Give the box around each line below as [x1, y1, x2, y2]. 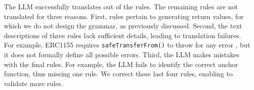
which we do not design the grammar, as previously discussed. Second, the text [4, 21, 242, 31]
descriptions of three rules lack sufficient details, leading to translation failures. [4, 30, 241, 40]
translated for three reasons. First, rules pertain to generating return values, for [4, 11, 244, 21]
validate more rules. [4, 78, 63, 88]
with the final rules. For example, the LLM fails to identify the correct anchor [4, 59, 238, 69]
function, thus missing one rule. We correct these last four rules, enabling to [4, 68, 233, 79]
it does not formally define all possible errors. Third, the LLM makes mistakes [4, 49, 240, 60]
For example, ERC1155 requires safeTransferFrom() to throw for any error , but [4, 40, 251, 50]
